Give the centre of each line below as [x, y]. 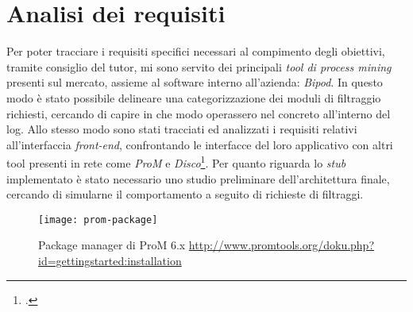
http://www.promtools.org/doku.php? [282, 245]
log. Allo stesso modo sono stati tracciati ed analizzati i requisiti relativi [182, 129]
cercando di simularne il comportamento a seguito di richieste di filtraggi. [185, 194]
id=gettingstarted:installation [110, 260]
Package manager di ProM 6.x [112, 245]
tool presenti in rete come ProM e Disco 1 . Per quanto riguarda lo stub [176, 162]
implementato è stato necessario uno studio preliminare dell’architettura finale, [198, 178]
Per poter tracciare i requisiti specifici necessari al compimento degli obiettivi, [196, 51]
